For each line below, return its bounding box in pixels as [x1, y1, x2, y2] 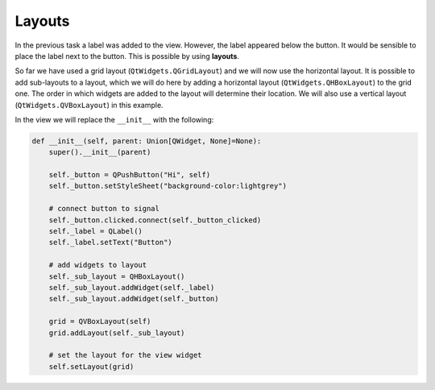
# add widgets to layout [48, 260, 147, 270]
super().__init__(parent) [48, 147, 151, 157]
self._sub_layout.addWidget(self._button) [48, 294, 219, 304]
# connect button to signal [48, 204, 160, 214]
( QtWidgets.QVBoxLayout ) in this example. [14, 100, 164, 110]
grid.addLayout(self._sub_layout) [48, 328, 185, 338]
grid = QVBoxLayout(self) [48, 317, 151, 326]
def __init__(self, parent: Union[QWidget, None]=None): [31, 136, 262, 145]
